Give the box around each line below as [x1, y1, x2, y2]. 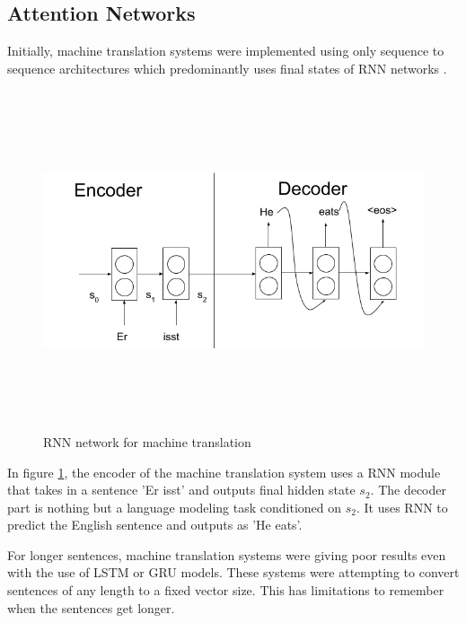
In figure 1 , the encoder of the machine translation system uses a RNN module [7, 462, 441, 481]
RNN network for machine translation [43, 432, 251, 451]
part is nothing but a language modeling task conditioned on [7, 497, 342, 516]
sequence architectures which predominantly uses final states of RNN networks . [7, 58, 447, 77]
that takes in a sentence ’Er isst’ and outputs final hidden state [7, 480, 356, 499]
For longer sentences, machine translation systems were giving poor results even [7, 545, 446, 564]
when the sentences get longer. [7, 598, 175, 617]
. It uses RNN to [356, 497, 448, 516]
